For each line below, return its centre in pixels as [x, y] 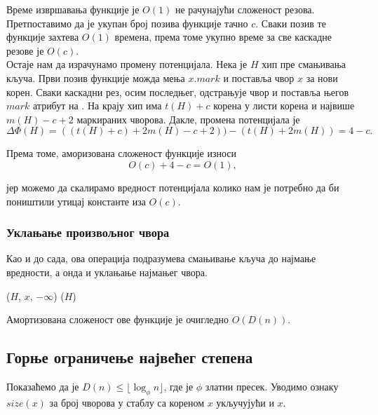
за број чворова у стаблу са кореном [127, 402]
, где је [178, 386]
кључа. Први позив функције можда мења [96, 77]
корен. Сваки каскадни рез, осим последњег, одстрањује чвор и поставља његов [178, 91]
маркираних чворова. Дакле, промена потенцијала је [188, 119]
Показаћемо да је [43, 386]
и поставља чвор [259, 77]
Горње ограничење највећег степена [130, 357]
